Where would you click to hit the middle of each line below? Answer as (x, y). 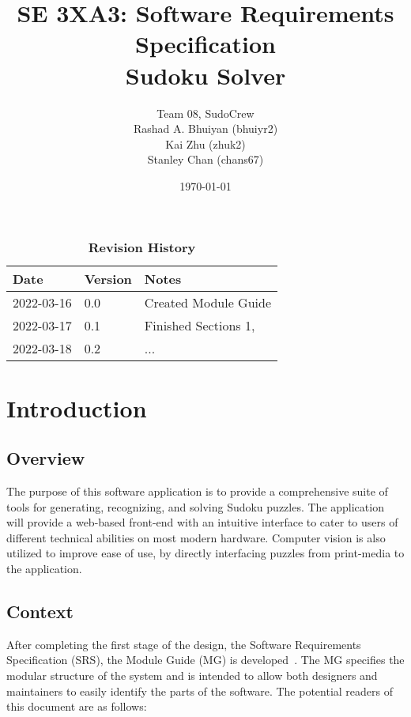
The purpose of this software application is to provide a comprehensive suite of (197, 491)
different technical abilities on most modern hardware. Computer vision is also (196, 537)
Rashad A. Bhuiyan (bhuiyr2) (205, 128)
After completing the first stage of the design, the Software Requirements (184, 644)
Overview (46, 458)
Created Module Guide (208, 303)
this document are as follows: (77, 706)
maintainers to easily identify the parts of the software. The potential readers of (200, 691)
